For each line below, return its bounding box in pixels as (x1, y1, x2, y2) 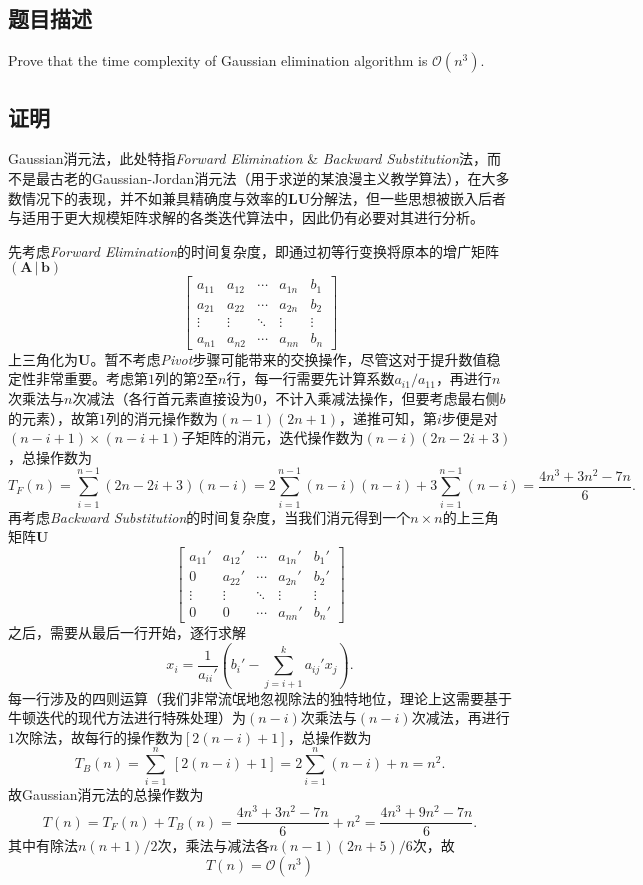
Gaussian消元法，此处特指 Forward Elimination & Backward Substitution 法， (8, 148, 488, 169)
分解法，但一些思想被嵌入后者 (310, 187, 507, 208)
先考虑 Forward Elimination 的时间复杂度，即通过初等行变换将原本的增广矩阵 (8, 240, 500, 261)
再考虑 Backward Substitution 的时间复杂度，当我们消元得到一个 (8, 506, 411, 527)
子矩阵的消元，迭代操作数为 (181, 427, 364, 448)
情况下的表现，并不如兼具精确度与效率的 (21, 187, 288, 208)
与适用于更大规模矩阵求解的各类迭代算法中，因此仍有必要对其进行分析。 (8, 207, 484, 228)
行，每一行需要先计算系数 (226, 368, 395, 389)
